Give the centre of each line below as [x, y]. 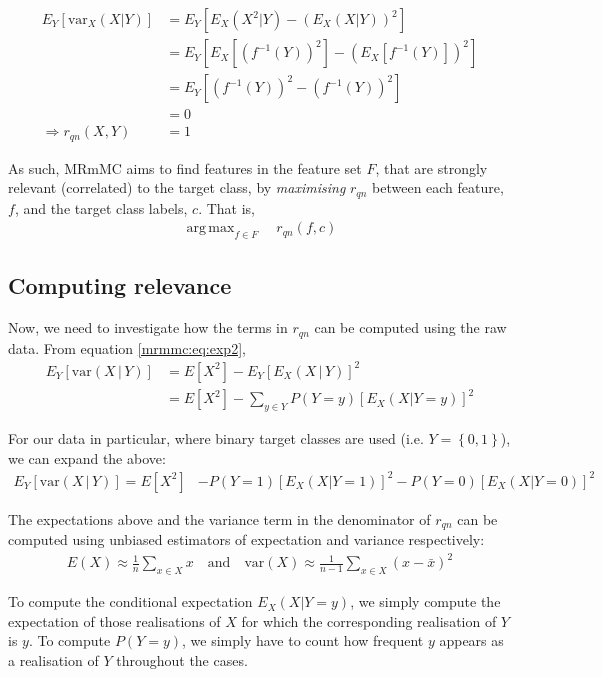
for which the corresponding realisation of [369, 620]
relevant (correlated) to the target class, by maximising [177, 187]
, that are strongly [431, 167]
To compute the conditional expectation [130, 601]
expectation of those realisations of [114, 620]
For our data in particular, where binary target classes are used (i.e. [216, 438]
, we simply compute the [425, 601]
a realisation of [53, 660]
